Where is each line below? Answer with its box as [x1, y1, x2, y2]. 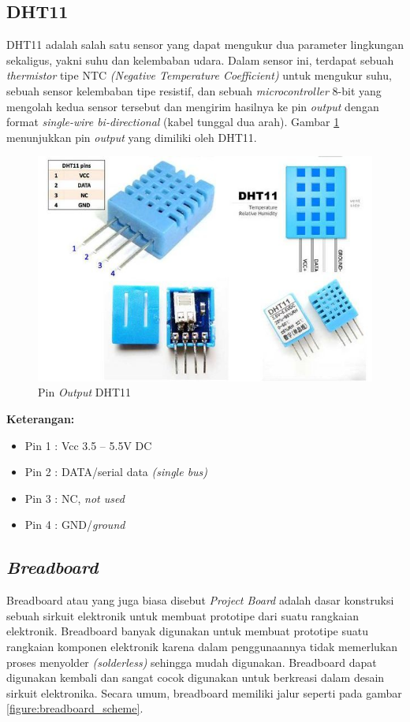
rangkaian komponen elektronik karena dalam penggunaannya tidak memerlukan [6, 638, 398, 654]
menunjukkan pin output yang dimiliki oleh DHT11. [6, 128, 257, 145]
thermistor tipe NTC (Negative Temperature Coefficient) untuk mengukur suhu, [6, 67, 392, 84]
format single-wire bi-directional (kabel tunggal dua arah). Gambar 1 [6, 114, 340, 130]
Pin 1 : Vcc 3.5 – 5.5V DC [24, 437, 152, 453]
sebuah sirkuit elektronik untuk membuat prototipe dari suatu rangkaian [6, 607, 359, 623]
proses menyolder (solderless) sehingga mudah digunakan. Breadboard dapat [6, 653, 377, 670]
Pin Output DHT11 [38, 384, 132, 400]
